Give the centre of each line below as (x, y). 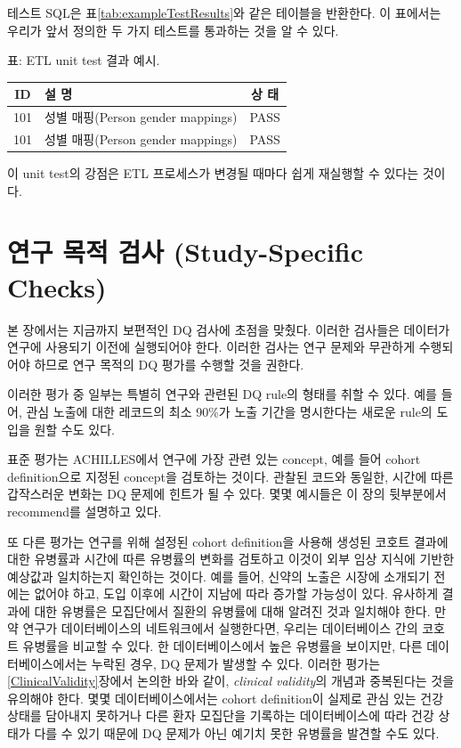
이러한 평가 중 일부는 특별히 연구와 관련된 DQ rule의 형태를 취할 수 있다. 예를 (222, 394)
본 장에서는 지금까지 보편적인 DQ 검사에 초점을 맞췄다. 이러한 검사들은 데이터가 (229, 329)
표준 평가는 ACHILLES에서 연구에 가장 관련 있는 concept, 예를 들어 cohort (214, 459)
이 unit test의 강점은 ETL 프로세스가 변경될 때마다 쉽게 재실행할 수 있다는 (213, 173)
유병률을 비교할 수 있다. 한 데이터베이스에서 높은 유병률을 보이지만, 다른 (222, 646)
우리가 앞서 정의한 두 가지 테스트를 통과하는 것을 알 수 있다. (173, 30)
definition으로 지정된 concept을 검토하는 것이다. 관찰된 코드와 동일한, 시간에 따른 (230, 476)
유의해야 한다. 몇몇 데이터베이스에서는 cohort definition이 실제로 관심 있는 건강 (226, 698)
